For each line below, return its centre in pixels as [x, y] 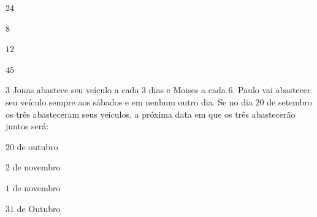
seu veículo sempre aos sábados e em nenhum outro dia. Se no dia [129, 101]
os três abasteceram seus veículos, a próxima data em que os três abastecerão [151, 114]
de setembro [289, 101]
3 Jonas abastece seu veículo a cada [72, 90]
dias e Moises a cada [187, 90]
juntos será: [27, 126]
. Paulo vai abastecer [272, 90]
